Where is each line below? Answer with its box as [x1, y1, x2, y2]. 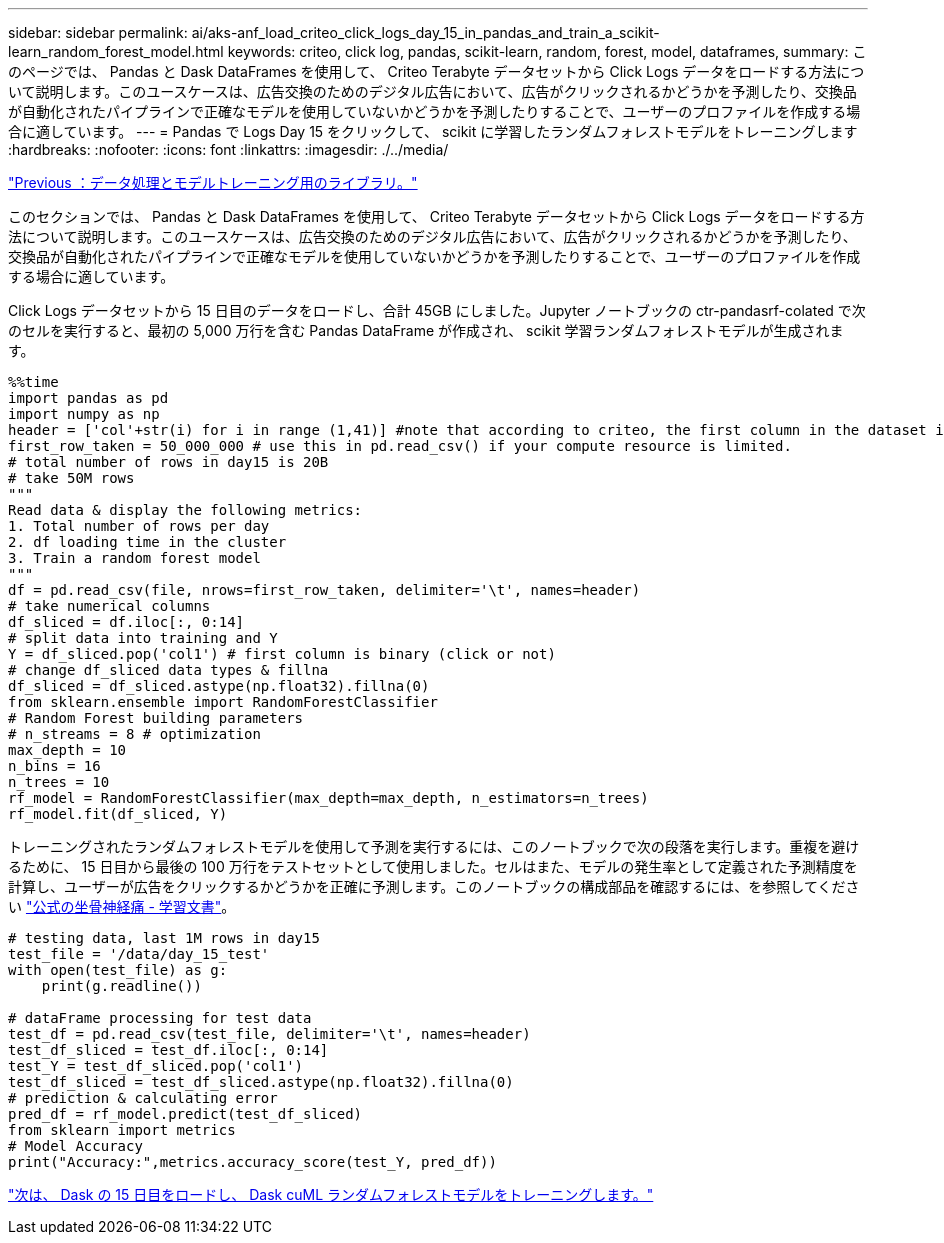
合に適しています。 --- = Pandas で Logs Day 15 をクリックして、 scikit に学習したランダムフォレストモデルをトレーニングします [8, 123, 858, 140]
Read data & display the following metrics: [8, 502, 363, 518]
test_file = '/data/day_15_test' [8, 946, 270, 962]
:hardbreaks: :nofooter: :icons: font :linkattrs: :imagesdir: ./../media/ [8, 141, 449, 158]
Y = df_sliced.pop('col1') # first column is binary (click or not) [8, 646, 556, 662]
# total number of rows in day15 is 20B [8, 454, 329, 470]
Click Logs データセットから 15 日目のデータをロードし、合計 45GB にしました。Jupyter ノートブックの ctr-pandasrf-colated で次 [8, 302, 866, 319]
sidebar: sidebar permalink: [8, 24, 188, 41]
